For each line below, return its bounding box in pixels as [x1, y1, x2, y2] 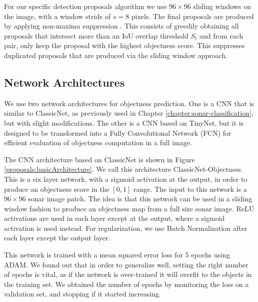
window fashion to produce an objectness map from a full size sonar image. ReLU [4, 203, 254, 213]
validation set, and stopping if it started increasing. [4, 288, 161, 299]
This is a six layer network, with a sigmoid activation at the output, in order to [4, 173, 247, 184]
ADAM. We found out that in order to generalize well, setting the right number [4, 259, 248, 269]
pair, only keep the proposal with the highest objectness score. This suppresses [4, 40, 245, 51]
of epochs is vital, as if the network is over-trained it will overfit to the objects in [4, 269, 252, 279]
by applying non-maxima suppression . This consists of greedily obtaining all [4, 21, 239, 31]
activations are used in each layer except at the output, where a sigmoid [4, 213, 225, 223]
